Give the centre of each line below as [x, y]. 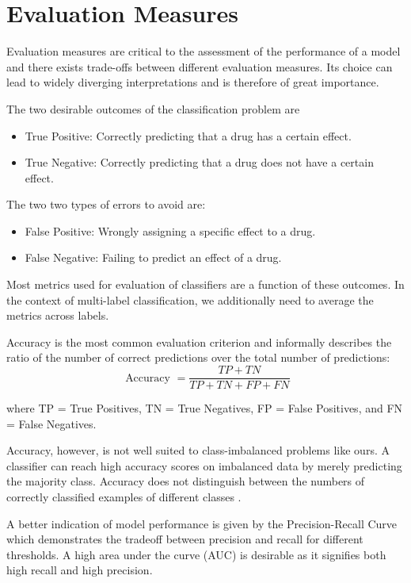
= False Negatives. [51, 423]
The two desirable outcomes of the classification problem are [153, 108]
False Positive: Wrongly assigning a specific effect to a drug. [170, 230]
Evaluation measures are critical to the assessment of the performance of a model [204, 51]
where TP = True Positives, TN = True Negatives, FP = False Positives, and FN [205, 408]
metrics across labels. [58, 315]
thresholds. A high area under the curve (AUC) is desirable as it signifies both [196, 554]
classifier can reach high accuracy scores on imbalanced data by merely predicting [204, 465]
